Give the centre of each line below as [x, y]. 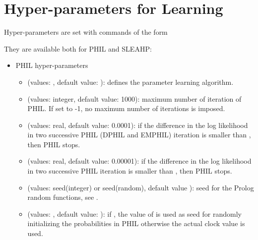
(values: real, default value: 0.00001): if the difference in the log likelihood [139, 161]
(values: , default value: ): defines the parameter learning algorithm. [130, 82]
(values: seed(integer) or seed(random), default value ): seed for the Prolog [141, 187]
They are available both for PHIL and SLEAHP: [78, 48]
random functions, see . [63, 197]
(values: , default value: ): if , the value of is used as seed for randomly [134, 213]
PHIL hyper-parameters [52, 65]
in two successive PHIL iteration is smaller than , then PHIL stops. [130, 171]
